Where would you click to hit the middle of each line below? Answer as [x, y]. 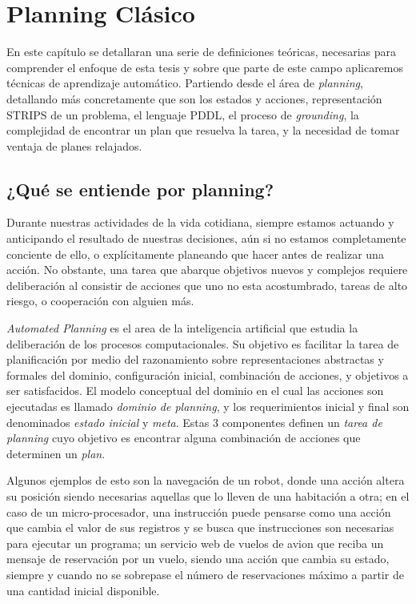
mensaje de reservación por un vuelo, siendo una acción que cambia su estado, [198, 559]
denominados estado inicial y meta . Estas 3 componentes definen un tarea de [194, 422]
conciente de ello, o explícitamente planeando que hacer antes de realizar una [195, 254]
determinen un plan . [56, 453]
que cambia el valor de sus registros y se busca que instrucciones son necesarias [200, 527]
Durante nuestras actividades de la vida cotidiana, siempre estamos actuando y [200, 222]
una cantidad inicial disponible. [83, 590]
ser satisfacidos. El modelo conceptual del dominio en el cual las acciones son [195, 391]
